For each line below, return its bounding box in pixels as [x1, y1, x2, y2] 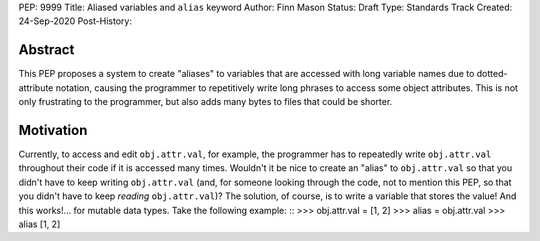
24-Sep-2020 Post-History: [18, 15, 132, 27]
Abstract [18, 41, 75, 59]
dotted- [476, 68, 508, 80]
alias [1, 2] [18, 218, 61, 230]
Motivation [18, 121, 88, 139]
